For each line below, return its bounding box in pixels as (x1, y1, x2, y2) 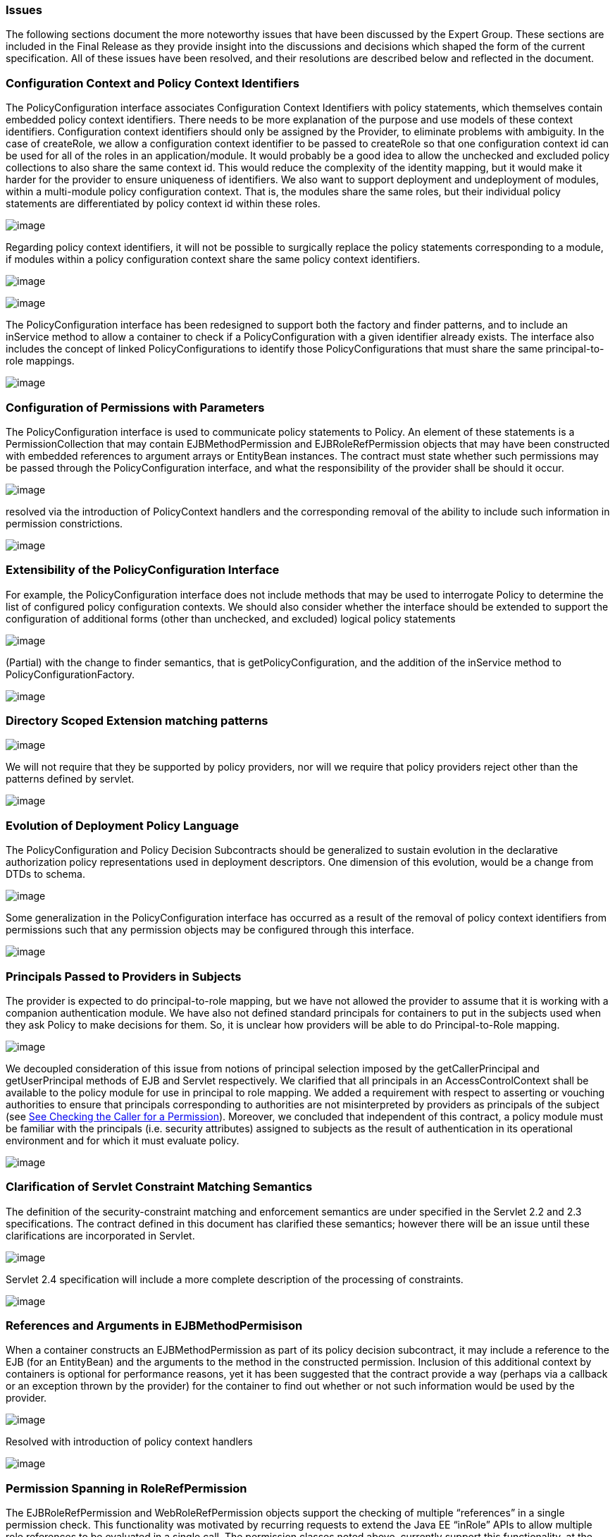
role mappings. (6, 355, 75, 367)
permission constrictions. (6, 517, 123, 529)
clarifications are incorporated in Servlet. (6, 1229, 195, 1242)
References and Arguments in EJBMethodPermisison (6, 1318, 303, 1333)
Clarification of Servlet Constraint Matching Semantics (6, 1180, 313, 1194)
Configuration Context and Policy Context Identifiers (6, 75, 299, 90)
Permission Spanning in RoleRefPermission (6, 1481, 247, 1495)
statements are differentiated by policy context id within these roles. (6, 197, 321, 210)
